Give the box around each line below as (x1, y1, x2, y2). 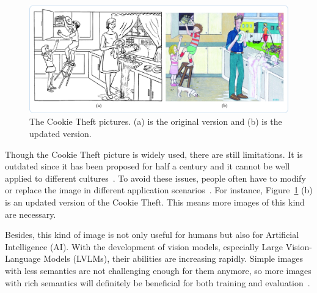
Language (5, 252, 41, 265)
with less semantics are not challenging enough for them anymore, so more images (5, 264, 312, 276)
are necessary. (5, 207, 56, 220)
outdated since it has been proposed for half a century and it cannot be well (5, 160, 290, 172)
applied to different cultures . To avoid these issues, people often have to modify (5, 171, 306, 184)
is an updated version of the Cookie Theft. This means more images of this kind (5, 195, 305, 208)
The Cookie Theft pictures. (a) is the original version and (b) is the (29, 115, 282, 128)
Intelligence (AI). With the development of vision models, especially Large (5, 240, 283, 253)
